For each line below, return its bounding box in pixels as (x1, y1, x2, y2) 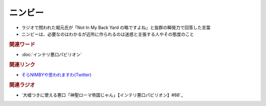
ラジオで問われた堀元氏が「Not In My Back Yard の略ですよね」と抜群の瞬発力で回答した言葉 (21, 25, 211, 30)
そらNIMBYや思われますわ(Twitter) (21, 72, 92, 78)
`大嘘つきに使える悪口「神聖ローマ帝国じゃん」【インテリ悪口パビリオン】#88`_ (21, 92, 183, 98)
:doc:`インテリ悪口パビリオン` (21, 52, 82, 57)
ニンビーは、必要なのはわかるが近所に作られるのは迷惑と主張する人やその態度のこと (21, 31, 194, 37)
